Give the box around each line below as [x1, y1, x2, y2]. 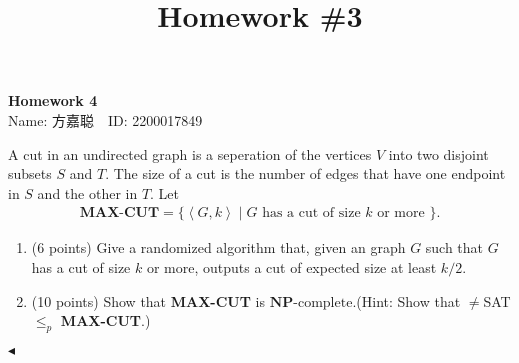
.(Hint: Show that [352, 290, 461, 311]
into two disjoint [388, 143, 489, 164]
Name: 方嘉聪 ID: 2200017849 [8, 109, 203, 130]
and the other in [37, 182, 138, 203]
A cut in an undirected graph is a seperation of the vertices [8, 143, 372, 164]
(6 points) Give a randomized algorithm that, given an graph [31, 237, 406, 258]
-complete [293, 295, 353, 310]
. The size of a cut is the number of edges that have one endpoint [105, 163, 506, 184]
